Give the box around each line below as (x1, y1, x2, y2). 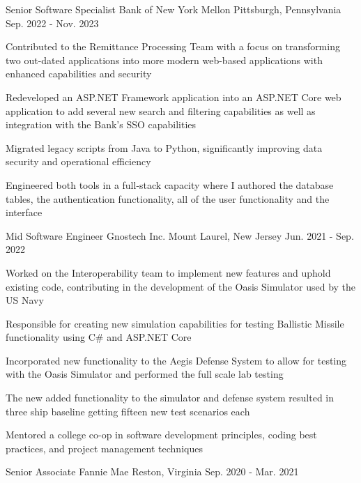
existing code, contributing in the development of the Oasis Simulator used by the (6, 279, 356, 293)
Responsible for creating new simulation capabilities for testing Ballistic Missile (6, 316, 344, 330)
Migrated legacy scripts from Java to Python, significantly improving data (6, 140, 323, 155)
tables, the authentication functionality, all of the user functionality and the (6, 191, 330, 206)
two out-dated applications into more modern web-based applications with (6, 52, 323, 67)
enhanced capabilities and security (6, 66, 152, 81)
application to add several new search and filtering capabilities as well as (6, 103, 316, 118)
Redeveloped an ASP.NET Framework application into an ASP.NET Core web (6, 89, 341, 104)
